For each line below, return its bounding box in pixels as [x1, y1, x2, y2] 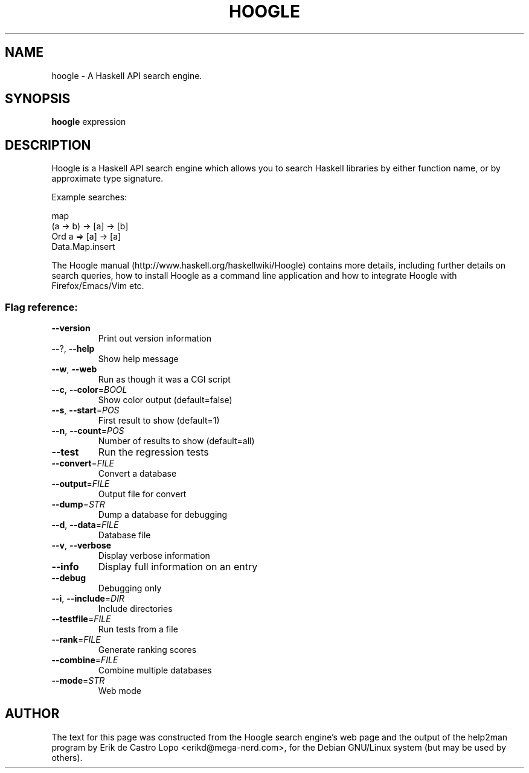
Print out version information [98, 333, 212, 344]
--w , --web [51, 364, 97, 375]
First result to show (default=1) [98, 415, 220, 426]
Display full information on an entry [98, 561, 258, 573]
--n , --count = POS [51, 425, 124, 436]
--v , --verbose [51, 540, 111, 551]
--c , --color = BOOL [51, 384, 127, 395]
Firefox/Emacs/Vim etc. [51, 281, 144, 291]
